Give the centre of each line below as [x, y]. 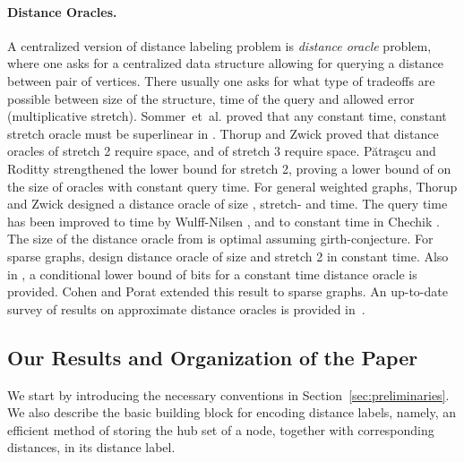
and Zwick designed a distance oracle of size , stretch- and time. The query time [228, 204]
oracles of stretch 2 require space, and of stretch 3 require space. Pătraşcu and [222, 151]
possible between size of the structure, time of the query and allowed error [211, 98]
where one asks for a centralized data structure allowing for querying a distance [226, 63]
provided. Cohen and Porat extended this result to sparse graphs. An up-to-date [228, 291]
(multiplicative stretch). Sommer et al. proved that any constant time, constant [227, 116]
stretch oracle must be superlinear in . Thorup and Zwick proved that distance [223, 133]
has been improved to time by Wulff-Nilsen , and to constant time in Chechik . [223, 221]
